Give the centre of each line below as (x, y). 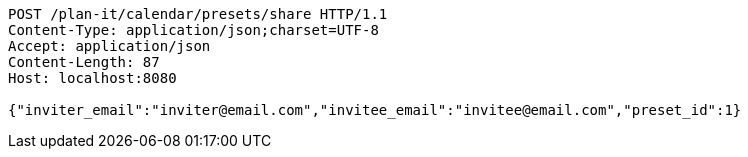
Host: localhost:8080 (92, 78)
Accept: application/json (109, 46)
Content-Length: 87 (84, 62)
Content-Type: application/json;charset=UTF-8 (193, 30)
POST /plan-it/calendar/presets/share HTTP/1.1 (198, 14)
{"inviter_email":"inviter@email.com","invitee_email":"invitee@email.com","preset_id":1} (375, 110)
